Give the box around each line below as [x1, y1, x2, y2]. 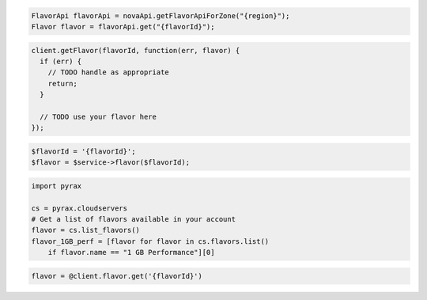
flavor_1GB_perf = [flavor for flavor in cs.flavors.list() [31, 237, 270, 245]
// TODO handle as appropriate [47, 68, 169, 77]
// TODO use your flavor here [40, 112, 157, 121]
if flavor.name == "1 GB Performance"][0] [47, 248, 215, 257]
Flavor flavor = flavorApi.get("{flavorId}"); [31, 22, 215, 31]
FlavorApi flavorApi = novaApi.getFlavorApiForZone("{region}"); [31, 11, 290, 20]
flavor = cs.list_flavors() [31, 226, 140, 235]
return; [47, 79, 78, 88]
